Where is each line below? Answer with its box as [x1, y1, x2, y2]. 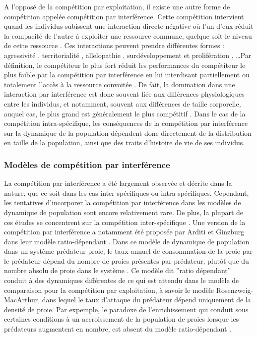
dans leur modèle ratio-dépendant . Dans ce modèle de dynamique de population [4, 236, 250, 246]
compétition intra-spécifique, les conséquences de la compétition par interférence [4, 118, 248, 128]
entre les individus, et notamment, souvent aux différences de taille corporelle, [4, 98, 241, 109]
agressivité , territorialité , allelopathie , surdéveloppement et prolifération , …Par [4, 50, 252, 60]
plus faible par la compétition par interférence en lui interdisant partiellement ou [4, 69, 250, 80]
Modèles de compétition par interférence [4, 158, 170, 170]
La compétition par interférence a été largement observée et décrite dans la [4, 178, 232, 188]
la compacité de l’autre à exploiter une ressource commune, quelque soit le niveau [4, 30, 252, 41]
